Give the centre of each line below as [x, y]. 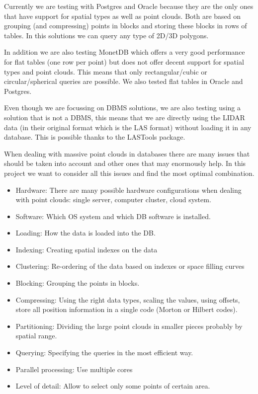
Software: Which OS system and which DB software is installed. [113, 216]
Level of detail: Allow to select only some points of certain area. [113, 386]
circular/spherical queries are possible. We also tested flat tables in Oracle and [124, 81]
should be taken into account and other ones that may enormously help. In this [125, 163]
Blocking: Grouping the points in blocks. [78, 283]
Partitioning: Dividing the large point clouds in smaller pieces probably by [129, 326]
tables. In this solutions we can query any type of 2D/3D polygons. [106, 35]
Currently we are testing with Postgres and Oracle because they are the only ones [129, 6]
